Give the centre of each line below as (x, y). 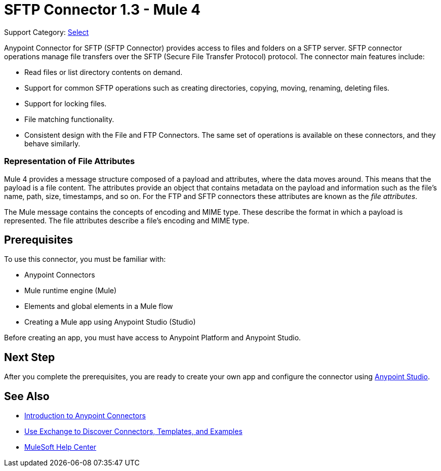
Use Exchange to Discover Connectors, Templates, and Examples (133, 431)
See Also (27, 396)
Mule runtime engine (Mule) (71, 291)
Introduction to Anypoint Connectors (85, 416)
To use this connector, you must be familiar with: (85, 259)
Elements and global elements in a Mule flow (99, 306)
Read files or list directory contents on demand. (104, 72)
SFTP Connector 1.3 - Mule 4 (102, 10)
